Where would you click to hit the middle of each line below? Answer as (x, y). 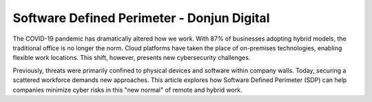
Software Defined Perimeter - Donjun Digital (141, 18)
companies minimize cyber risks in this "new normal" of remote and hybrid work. (127, 90)
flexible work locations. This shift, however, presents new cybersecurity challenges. (132, 58)
